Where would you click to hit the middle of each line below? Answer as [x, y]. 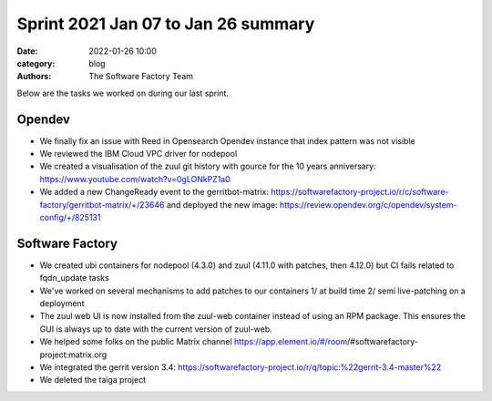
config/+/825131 [70, 217]
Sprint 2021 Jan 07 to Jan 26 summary [166, 24]
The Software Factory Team [141, 77]
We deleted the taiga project [92, 380]
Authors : [34, 77]
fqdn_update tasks [74, 278]
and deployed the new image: [222, 204]
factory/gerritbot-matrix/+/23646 [102, 204]
